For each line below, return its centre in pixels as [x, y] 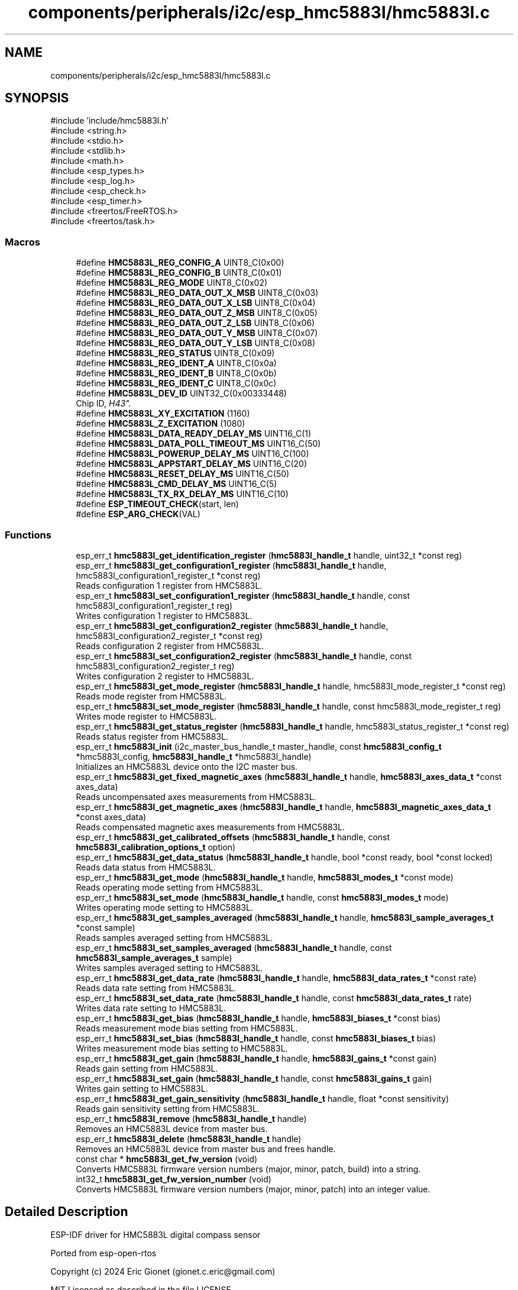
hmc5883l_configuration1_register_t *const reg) [168, 575]
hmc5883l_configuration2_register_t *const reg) [169, 636]
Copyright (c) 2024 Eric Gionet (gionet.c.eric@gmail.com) [163, 1271]
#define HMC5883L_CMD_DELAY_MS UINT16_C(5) [177, 484]
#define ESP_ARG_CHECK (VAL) [138, 514]
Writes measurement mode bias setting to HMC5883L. [182, 1048]
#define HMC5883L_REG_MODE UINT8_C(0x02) [172, 283]
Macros [22, 242]
